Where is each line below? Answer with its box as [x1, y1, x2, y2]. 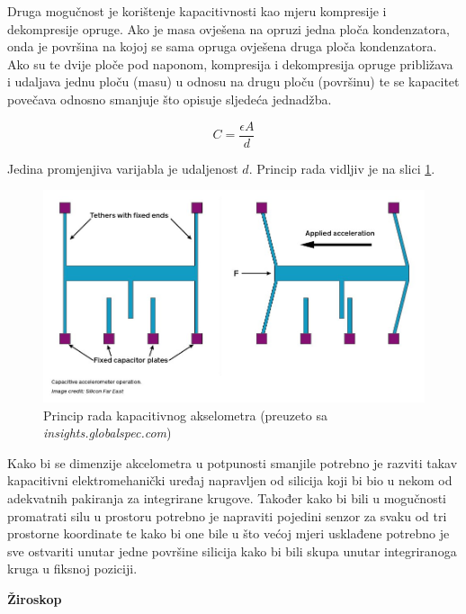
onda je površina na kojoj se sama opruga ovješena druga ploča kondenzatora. [7, 37, 437, 56]
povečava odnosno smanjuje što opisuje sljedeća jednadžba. [7, 89, 332, 108]
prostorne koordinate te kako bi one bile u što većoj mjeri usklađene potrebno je [7, 524, 450, 543]
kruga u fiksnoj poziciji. [7, 559, 138, 578]
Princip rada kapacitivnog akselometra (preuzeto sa [43, 405, 327, 424]
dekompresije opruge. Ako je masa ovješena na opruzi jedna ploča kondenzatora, [7, 19, 450, 38]
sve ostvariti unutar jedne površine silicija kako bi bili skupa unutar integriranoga [7, 541, 457, 560]
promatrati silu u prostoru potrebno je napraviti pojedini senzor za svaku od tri [7, 506, 447, 525]
